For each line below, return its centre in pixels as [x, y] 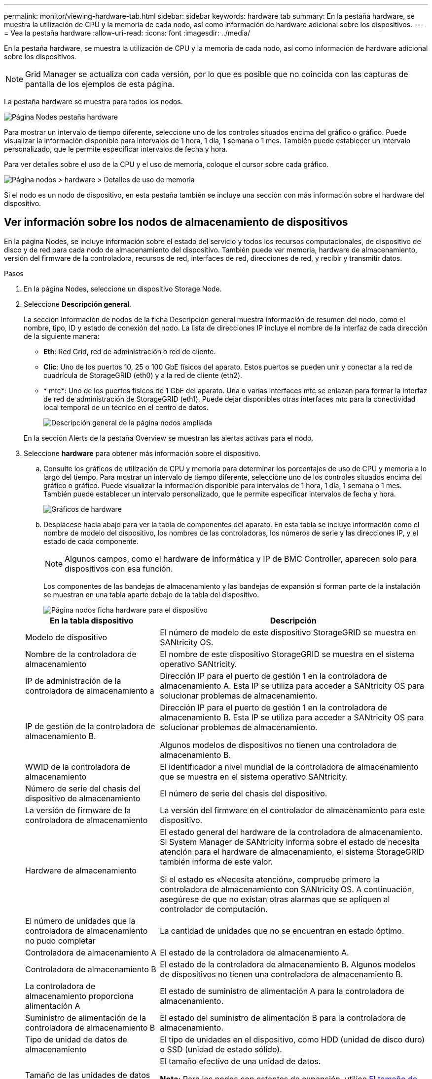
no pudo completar [60, 940]
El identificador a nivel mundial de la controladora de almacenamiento [289, 767]
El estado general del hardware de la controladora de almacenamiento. [291, 832]
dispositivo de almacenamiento [83, 798]
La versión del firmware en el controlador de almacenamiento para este [292, 810]
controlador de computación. [214, 909]
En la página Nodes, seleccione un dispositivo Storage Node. [123, 289]
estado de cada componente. [91, 541]
